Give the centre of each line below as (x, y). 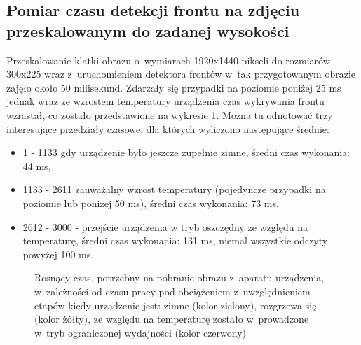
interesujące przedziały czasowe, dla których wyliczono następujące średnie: (168, 128)
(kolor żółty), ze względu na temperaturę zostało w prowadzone (172, 319)
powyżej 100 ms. (58, 254)
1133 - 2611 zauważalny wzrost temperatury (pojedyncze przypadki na (174, 189)
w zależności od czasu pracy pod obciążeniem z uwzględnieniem (172, 291)
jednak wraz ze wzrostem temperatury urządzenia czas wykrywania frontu (165, 101)
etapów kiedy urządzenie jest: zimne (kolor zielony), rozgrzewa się (176, 305)
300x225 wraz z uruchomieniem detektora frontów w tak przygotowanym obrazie (181, 74)
